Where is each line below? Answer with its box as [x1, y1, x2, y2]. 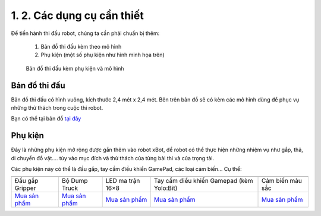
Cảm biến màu [261, 177, 303, 185]
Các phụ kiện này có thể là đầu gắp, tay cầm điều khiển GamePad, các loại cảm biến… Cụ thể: [11, 166, 242, 173]
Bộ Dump [61, 177, 89, 185]
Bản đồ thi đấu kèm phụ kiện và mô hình [26, 65, 124, 72]
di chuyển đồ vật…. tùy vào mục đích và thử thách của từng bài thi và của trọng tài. [11, 154, 215, 161]
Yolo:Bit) [153, 184, 178, 192]
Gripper [14, 184, 36, 192]
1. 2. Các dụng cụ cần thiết [11, 9, 144, 22]
